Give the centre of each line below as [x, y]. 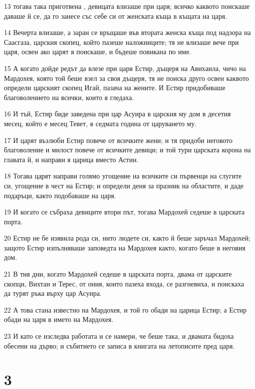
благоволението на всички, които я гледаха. [69, 97]
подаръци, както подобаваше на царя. [60, 195]
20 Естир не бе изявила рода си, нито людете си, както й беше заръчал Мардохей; [127, 238]
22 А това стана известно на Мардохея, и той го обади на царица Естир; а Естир [125, 309]
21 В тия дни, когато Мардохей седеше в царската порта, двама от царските [118, 274]
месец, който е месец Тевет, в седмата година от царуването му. [100, 123]
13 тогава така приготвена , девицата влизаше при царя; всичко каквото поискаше [127, 6]
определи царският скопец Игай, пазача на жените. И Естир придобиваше [115, 88]
